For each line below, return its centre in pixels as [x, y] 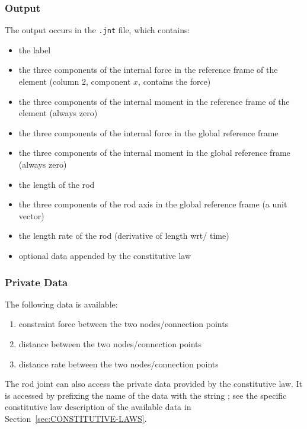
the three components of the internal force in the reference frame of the [148, 70]
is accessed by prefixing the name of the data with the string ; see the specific [146, 395]
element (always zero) [58, 113]
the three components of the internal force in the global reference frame [148, 132]
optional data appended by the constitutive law [105, 255]
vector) [31, 215]
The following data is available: [61, 304]
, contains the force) [175, 81]
